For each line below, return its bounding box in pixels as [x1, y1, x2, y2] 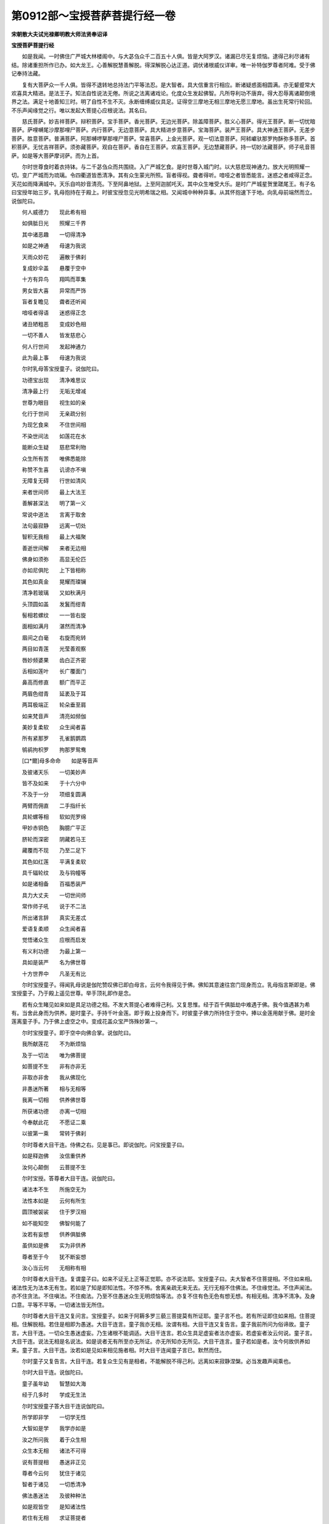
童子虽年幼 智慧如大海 [21, 1380, 87, 1387]
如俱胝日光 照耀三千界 [21, 219, 87, 227]
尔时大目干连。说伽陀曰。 [21, 1369, 87, 1376]
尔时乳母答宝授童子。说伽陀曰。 [21, 365, 102, 372]
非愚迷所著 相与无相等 [21, 1085, 87, 1092]
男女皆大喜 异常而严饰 [21, 287, 87, 294]
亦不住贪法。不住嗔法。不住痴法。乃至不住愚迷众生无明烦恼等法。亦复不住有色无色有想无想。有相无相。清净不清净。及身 [11, 1292, 316, 1300]
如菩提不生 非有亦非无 [21, 1063, 87, 1070]
